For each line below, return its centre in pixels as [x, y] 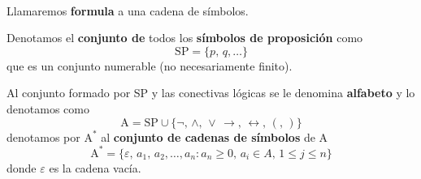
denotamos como [48, 108]
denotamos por [43, 136]
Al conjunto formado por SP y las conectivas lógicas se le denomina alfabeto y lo [211, 93]
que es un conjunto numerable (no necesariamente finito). [150, 65]
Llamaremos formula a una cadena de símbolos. [128, 10]
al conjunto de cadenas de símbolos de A [215, 136]
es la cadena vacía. [95, 167]
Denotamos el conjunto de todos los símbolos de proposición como [185, 38]
